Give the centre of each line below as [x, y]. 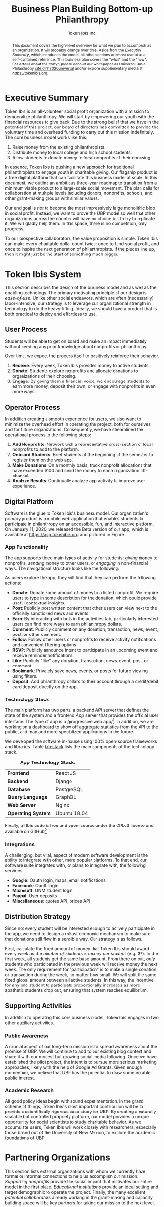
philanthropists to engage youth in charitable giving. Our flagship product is [81, 172]
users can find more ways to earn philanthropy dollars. [67, 624]
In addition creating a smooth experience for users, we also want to [73, 419]
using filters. [25, 676]
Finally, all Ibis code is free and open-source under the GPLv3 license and [80, 826]
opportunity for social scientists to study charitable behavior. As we [73, 1122]
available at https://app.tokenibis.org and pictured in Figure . [66, 534]
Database [19, 790]
